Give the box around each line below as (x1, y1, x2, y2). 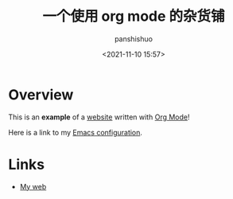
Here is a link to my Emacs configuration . (8, 127, 143, 137)
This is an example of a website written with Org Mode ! (8, 112, 190, 122)
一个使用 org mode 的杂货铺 (42, 7, 225, 25)
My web (19, 181, 47, 191)
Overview (8, 85, 74, 103)
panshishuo (114, 33, 153, 44)
